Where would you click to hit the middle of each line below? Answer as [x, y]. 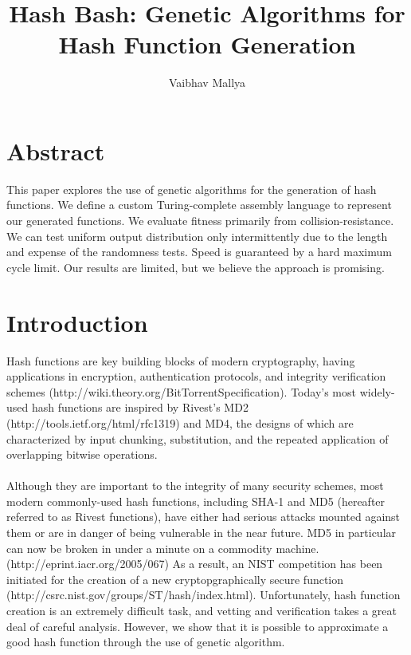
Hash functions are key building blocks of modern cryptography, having [181, 360]
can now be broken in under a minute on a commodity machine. [163, 548]
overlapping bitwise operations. [82, 454]
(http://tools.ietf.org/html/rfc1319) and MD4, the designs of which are [180, 422]
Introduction [77, 322]
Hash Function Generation [207, 44]
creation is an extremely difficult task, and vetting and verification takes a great [202, 611]
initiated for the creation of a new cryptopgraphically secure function [175, 579]
